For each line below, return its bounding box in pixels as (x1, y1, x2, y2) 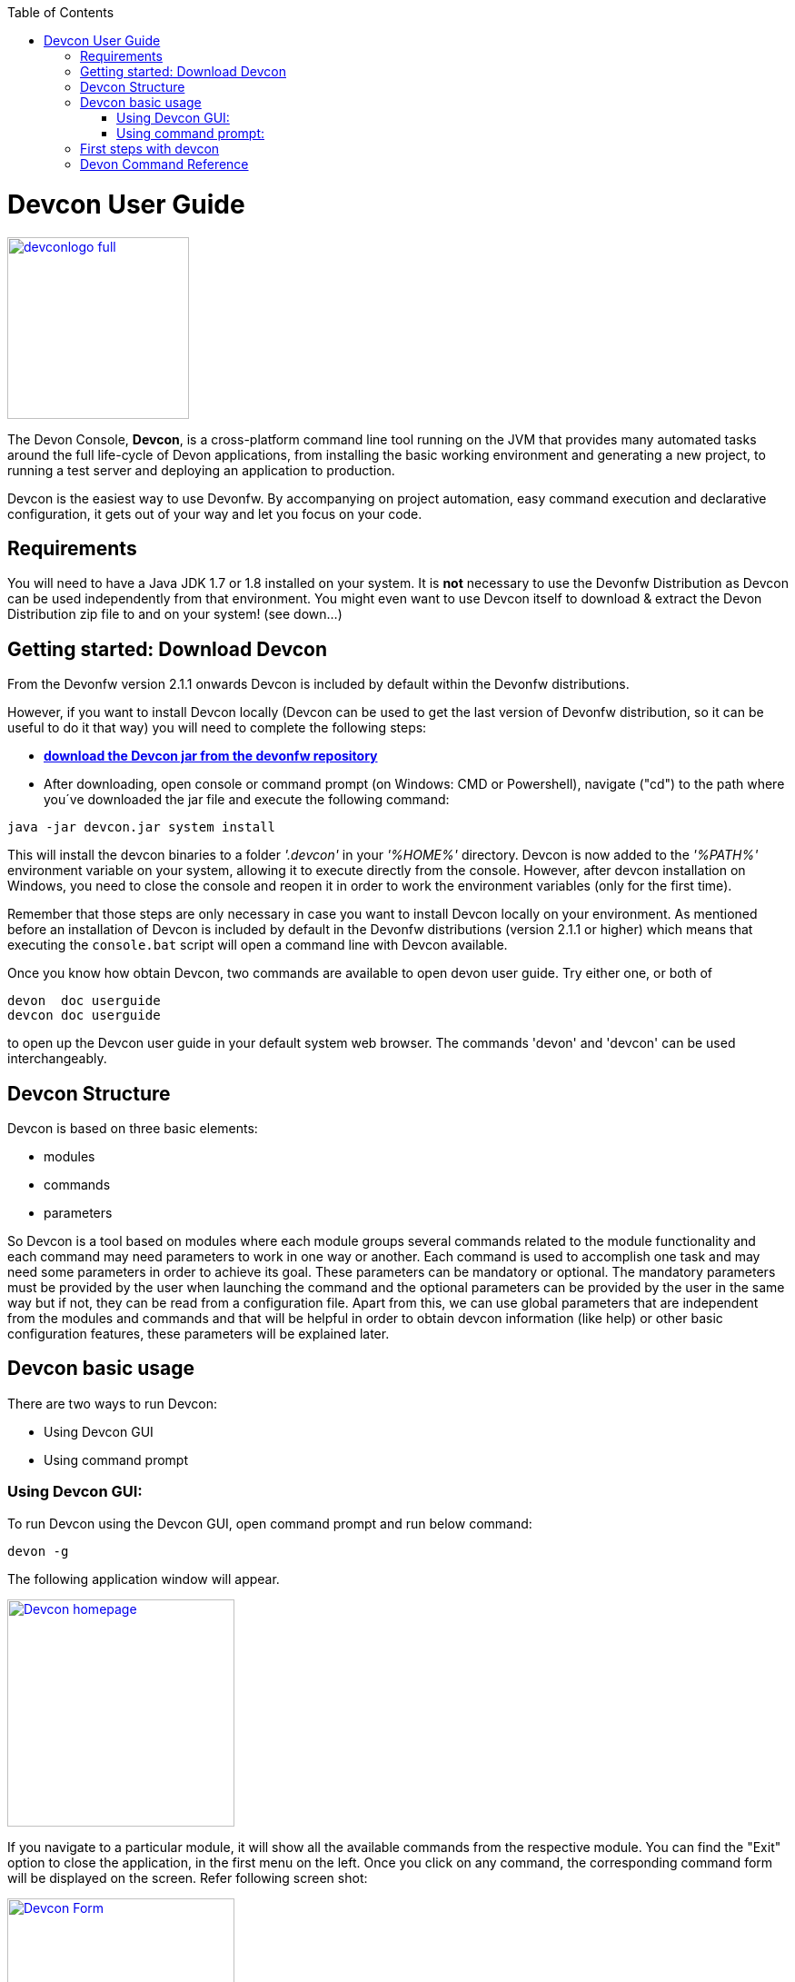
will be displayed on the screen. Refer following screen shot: (7, 1869, 368, 1886)
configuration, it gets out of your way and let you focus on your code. (7, 505, 422, 522)
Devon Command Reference (80, 156, 249, 172)
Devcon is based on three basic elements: (7, 1120, 258, 1137)
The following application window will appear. (7, 1570, 280, 1587)
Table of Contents (7, 5, 114, 20)
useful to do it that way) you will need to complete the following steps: (7, 720, 427, 736)
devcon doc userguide (7, 1008, 161, 1023)
